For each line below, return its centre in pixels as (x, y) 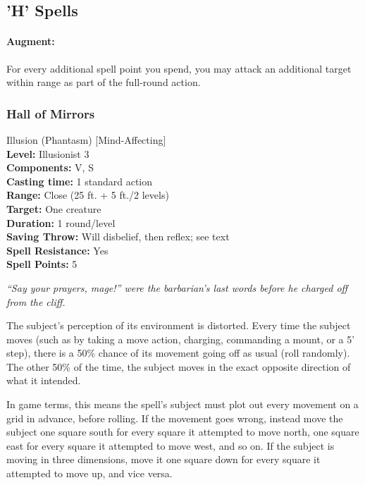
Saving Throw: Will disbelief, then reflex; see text (118, 237)
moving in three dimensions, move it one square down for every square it (163, 459)
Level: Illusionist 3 (48, 153)
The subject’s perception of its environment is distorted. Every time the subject (179, 325)
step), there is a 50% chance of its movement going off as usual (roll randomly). (178, 353)
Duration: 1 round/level (61, 222)
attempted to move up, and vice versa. (89, 473)
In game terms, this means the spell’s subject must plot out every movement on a (182, 404)
